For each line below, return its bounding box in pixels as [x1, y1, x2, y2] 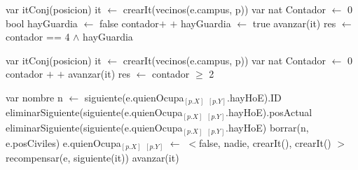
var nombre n [6, 90, 63, 104]
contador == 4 [6, 29, 70, 44]
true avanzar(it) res [252, 15, 336, 30]
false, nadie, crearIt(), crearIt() [198, 135, 331, 150]
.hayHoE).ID [227, 90, 282, 104]
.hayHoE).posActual [226, 105, 312, 120]
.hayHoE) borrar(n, [226, 120, 309, 134]
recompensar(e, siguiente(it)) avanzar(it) [6, 150, 179, 165]
